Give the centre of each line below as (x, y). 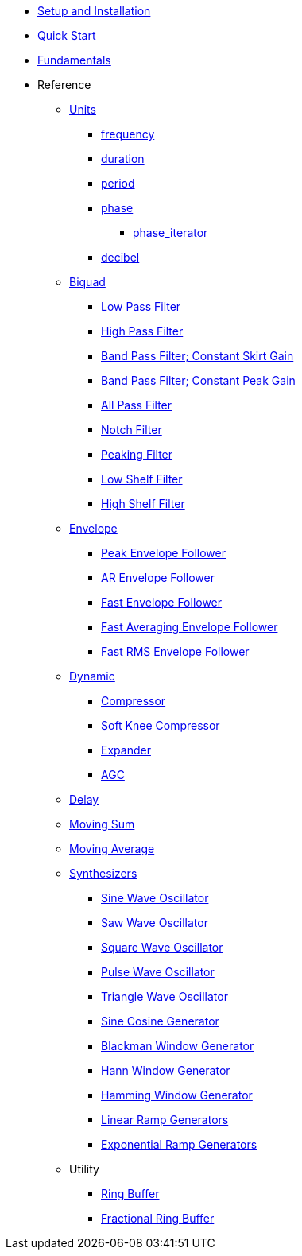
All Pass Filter (137, 405)
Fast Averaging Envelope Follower (190, 627)
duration (123, 159)
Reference (64, 85)
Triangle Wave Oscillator (165, 996)
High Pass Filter (142, 331)
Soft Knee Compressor (161, 725)
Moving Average (112, 849)
